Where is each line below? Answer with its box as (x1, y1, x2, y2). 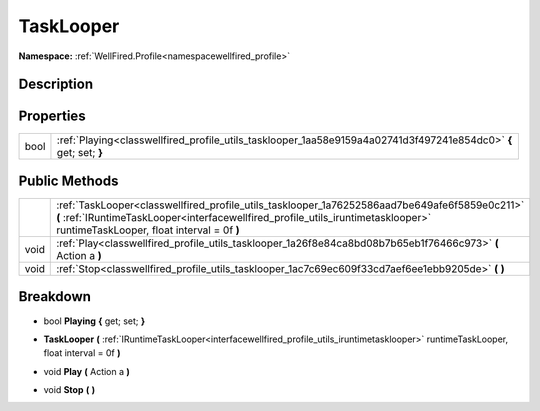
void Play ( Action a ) (43, 365, 130, 377)
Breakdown (18, 288, 92, 305)
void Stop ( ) (43, 384, 95, 396)
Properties (18, 108, 86, 125)
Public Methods (18, 172, 119, 189)
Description (18, 76, 94, 93)
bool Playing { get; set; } (43, 315, 146, 327)
